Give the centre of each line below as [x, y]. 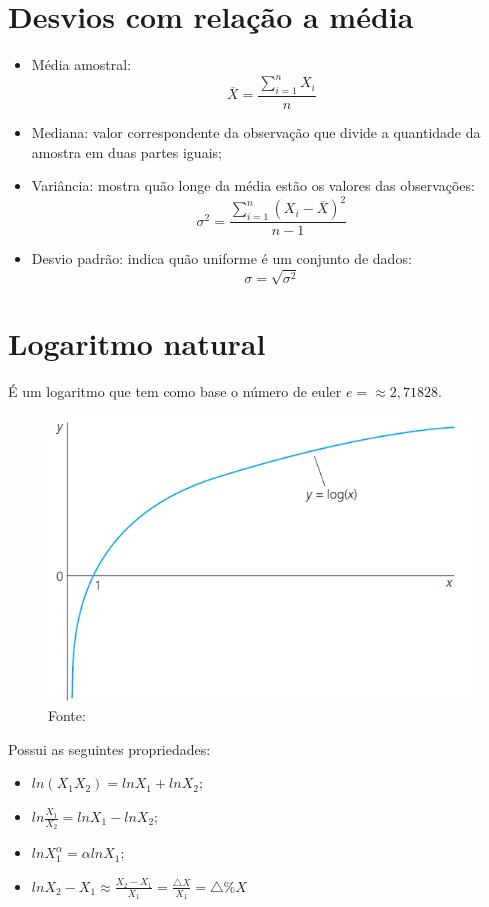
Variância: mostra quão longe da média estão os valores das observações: [253, 185]
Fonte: [67, 715]
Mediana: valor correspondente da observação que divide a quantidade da [256, 132]
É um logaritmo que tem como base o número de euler [175, 390]
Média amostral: [81, 64]
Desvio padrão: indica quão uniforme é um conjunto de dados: [221, 258]
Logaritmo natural [137, 342]
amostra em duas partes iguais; [126, 151]
